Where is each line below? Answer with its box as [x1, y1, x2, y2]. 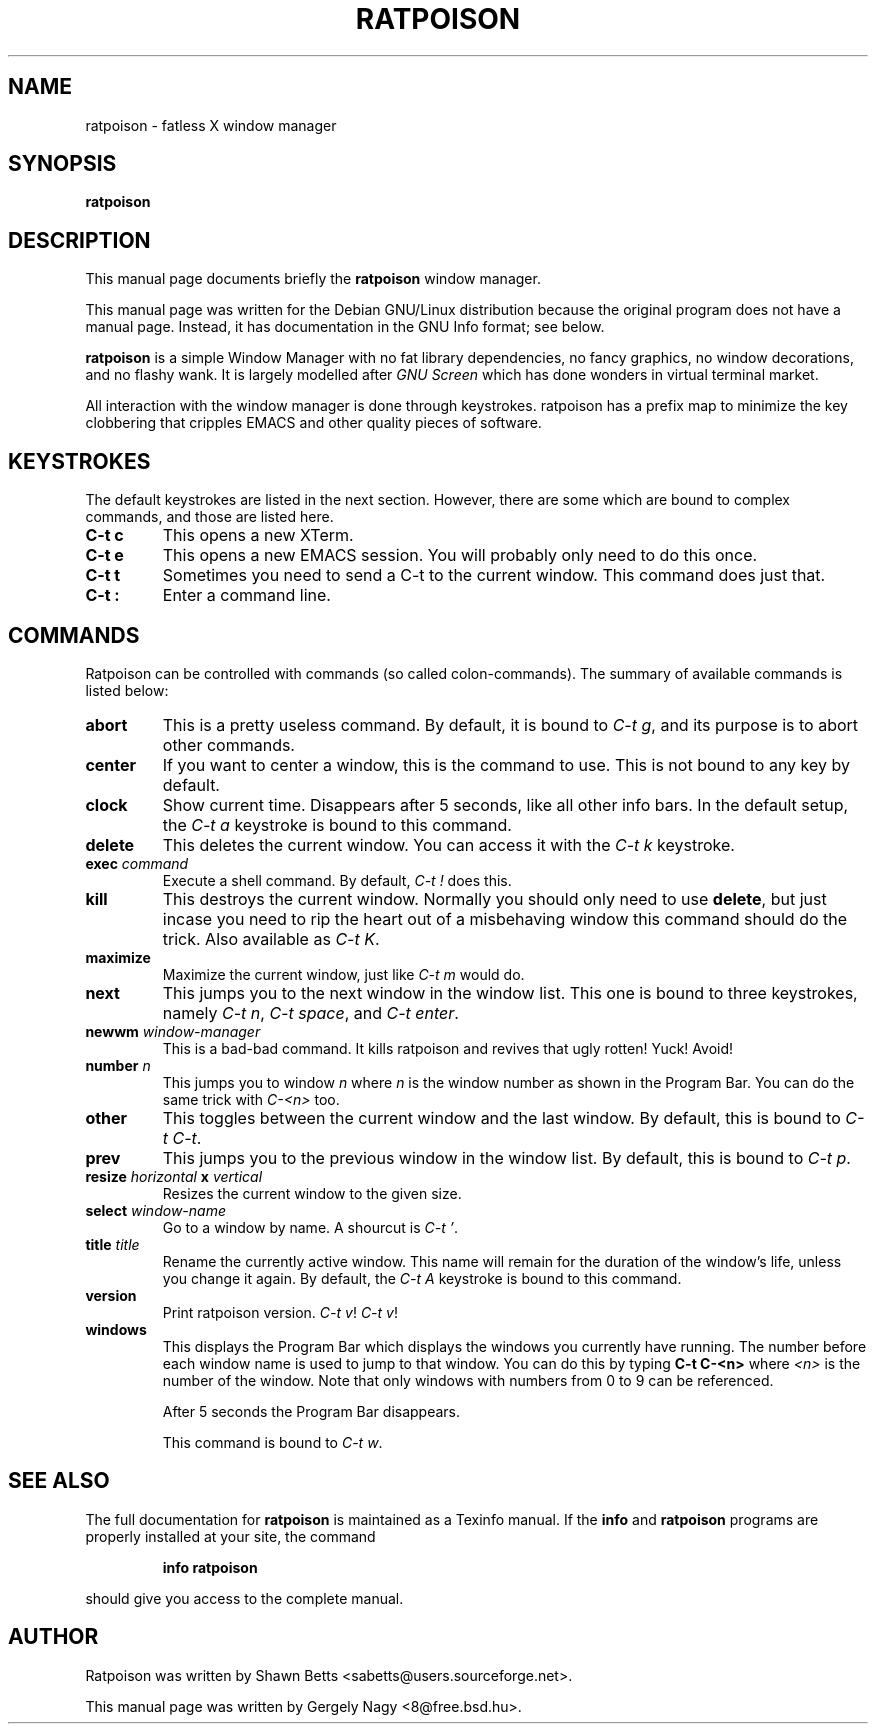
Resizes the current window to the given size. [162, 1184, 462, 1202]
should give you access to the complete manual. [85, 1589, 404, 1607]
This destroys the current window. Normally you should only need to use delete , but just [162, 888, 827, 909]
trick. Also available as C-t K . [162, 928, 380, 949]
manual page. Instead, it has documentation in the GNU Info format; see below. [85, 318, 605, 336]
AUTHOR [8, 1624, 99, 1650]
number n [85, 1056, 151, 1074]
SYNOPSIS [8, 151, 117, 177]
